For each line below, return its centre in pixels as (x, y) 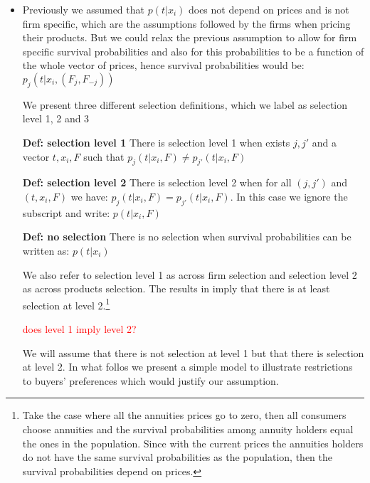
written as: (46, 250)
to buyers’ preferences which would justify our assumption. (150, 380)
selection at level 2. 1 (66, 304)
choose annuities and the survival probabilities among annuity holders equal (188, 429)
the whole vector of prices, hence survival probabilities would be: (163, 65)
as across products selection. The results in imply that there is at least (176, 288)
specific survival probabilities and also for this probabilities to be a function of (193, 51)
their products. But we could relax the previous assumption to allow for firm (190, 37)
